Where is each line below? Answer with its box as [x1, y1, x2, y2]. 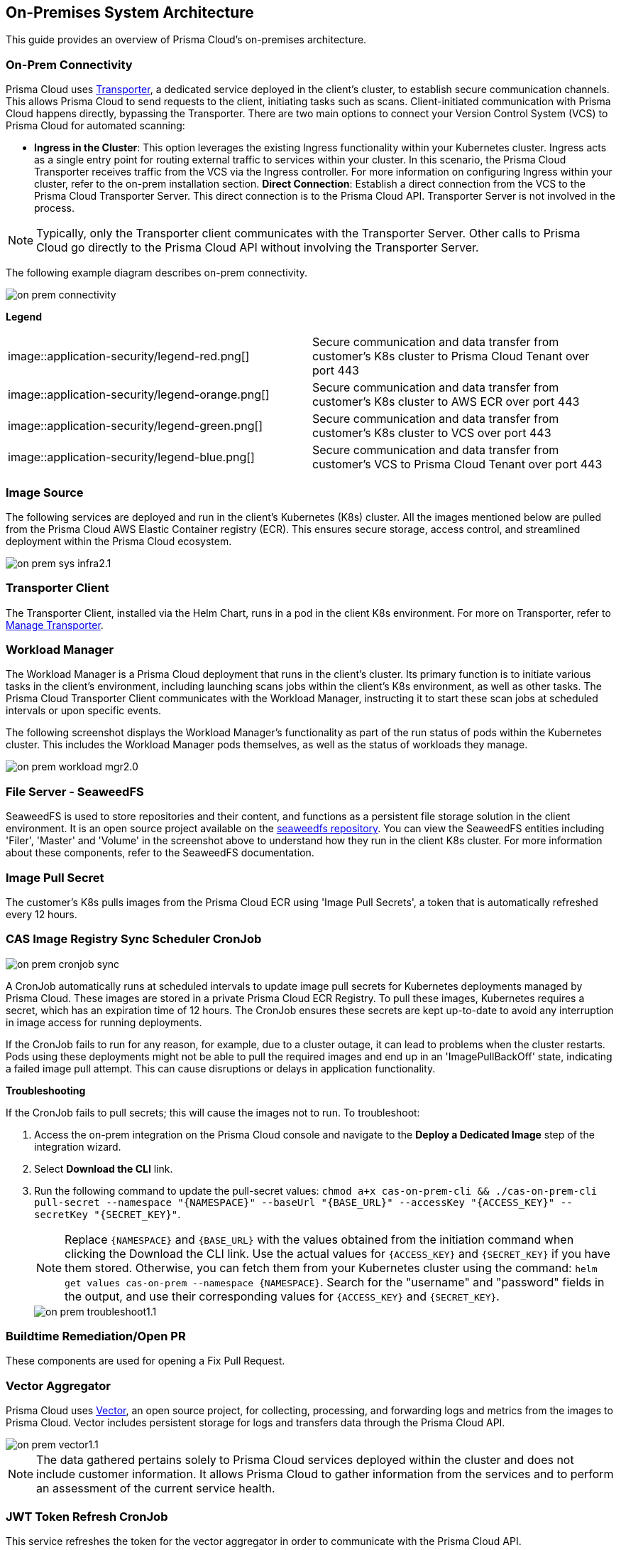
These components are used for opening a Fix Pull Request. [6, 1355, 285, 1367]
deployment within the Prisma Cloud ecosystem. [6, 534, 232, 547]
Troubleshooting [6, 1084, 86, 1097]
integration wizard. [34, 1140, 121, 1153]
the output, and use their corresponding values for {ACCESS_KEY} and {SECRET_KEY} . [65, 1288, 500, 1303]
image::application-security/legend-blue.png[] [8, 450, 255, 465]
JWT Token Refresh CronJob [6, 1509, 168, 1524]
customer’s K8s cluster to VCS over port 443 [312, 426, 551, 441]
